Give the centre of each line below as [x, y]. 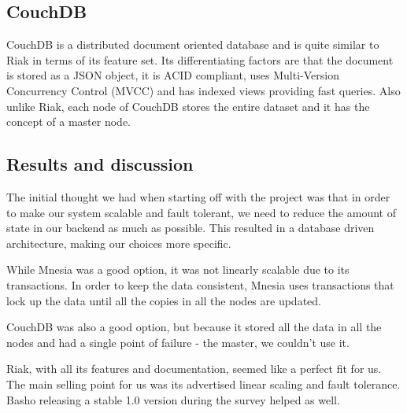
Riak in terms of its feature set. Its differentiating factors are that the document [200, 59]
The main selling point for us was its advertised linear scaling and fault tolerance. [203, 383]
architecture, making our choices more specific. [119, 243]
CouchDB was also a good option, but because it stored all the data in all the [194, 327]
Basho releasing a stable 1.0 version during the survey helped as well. [173, 399]
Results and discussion [100, 164]
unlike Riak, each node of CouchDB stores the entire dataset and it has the [188, 106]
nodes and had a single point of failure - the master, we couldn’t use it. [178, 342]
